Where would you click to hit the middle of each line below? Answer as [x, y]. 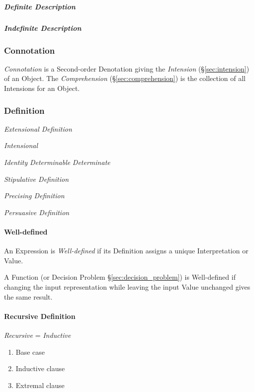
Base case [30, 352]
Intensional [21, 145]
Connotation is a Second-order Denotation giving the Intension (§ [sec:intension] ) [127, 68]
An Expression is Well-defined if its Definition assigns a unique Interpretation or [126, 251]
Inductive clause [40, 368]
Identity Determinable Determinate [57, 162]
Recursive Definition [40, 316]
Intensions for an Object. [42, 88]
